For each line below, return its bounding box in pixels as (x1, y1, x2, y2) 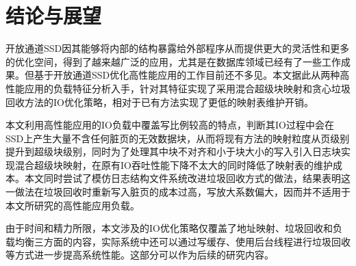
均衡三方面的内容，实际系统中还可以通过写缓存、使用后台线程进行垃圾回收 (14, 234, 351, 248)
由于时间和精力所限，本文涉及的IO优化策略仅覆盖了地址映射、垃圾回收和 (5, 221, 333, 235)
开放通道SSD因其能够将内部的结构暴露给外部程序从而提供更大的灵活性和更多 (5, 41, 350, 55)
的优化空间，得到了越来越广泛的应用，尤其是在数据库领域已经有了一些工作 (5, 54, 341, 68)
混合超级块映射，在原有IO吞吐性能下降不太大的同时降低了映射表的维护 (14, 157, 333, 172)
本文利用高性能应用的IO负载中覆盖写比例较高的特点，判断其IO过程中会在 (5, 118, 334, 132)
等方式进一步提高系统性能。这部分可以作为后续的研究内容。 (5, 248, 274, 262)
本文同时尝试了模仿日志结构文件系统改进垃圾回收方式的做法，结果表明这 (24, 171, 351, 185)
